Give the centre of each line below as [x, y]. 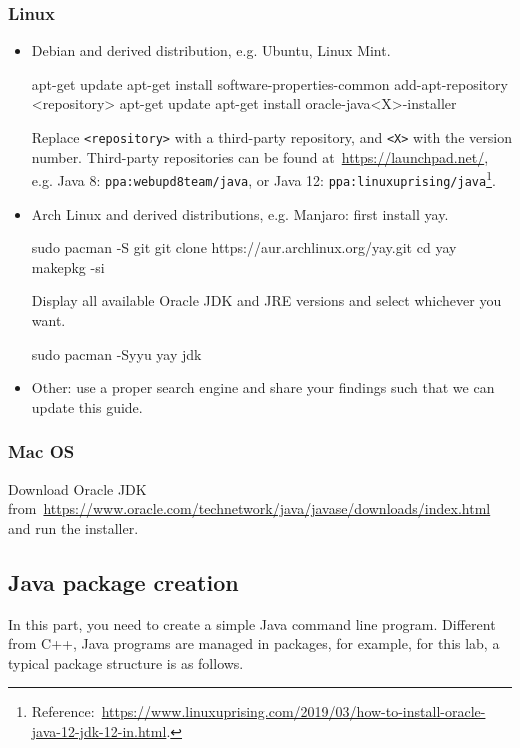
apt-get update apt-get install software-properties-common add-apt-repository [269, 83]
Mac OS [41, 451]
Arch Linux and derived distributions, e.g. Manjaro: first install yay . [240, 213]
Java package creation [123, 581]
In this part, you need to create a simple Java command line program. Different [252, 623]
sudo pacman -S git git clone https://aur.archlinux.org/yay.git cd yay [244, 247]
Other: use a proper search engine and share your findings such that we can [263, 387]
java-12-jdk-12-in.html [99, 730]
